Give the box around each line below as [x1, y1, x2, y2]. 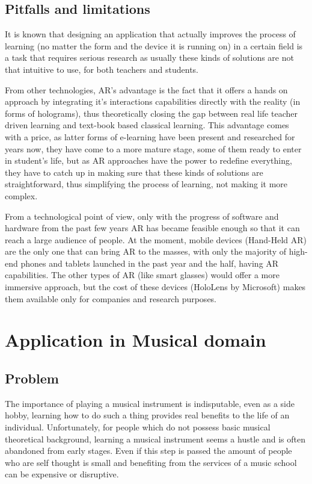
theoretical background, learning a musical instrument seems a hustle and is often [5, 432, 305, 445]
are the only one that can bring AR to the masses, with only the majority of [5, 245, 286, 258]
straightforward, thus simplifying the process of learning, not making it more [5, 178, 288, 190]
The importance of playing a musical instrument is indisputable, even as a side [5, 397, 295, 409]
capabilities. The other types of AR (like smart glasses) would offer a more [5, 268, 280, 281]
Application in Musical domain [5, 327, 266, 352]
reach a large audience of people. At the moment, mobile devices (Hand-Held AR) [5, 233, 307, 246]
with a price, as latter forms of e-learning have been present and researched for [5, 130, 295, 143]
